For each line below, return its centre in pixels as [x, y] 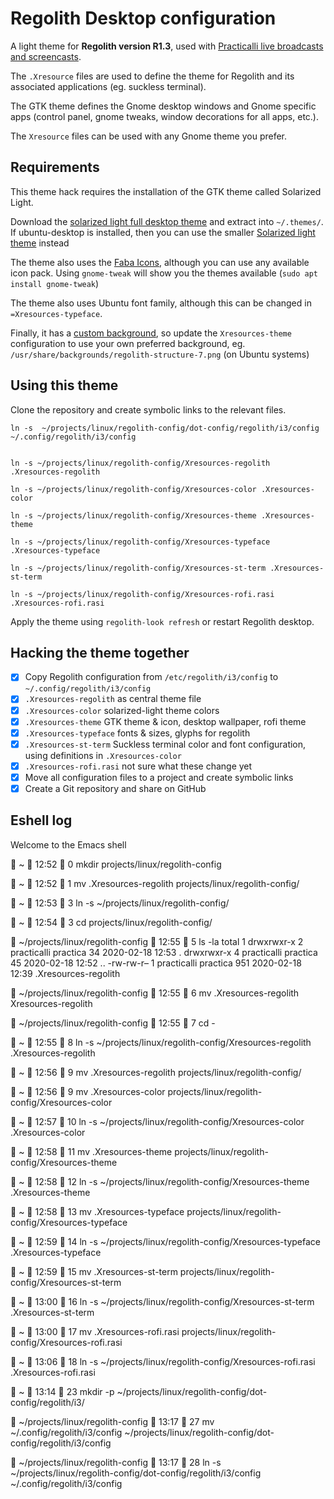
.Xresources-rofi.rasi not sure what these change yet [138, 766]
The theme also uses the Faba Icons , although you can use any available [160, 262]
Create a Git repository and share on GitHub [115, 788]
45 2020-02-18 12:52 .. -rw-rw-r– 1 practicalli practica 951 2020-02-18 [156, 963]
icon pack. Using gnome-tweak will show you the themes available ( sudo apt [164, 273]
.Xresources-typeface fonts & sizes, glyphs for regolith [137, 733]
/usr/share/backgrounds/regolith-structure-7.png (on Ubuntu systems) [160, 354]
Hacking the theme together [100, 652]
